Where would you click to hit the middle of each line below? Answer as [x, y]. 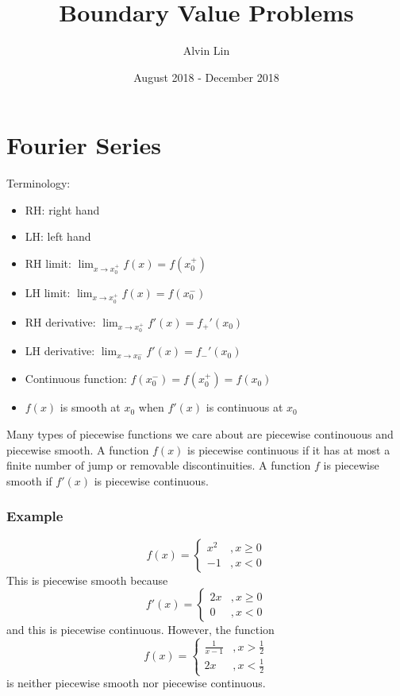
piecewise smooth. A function [78, 449]
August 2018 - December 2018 [206, 77]
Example [35, 516]
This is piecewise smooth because [87, 580]
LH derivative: [60, 351]
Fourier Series [84, 145]
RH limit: [48, 263]
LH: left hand [58, 236]
